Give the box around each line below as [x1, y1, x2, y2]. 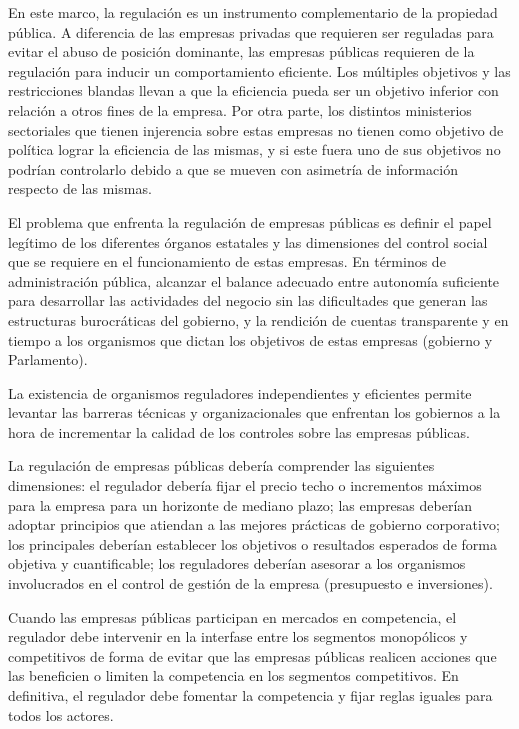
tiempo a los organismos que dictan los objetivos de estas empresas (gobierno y [8, 329, 493, 350]
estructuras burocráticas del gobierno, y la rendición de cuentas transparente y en [8, 309, 509, 330]
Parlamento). [8, 349, 88, 370]
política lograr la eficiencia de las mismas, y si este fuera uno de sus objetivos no [8, 139, 501, 160]
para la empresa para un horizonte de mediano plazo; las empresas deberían [8, 494, 473, 515]
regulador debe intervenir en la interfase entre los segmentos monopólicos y [8, 626, 468, 647]
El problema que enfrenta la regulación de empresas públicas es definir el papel [8, 211, 492, 232]
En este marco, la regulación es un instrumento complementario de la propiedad [8, 2, 498, 22]
